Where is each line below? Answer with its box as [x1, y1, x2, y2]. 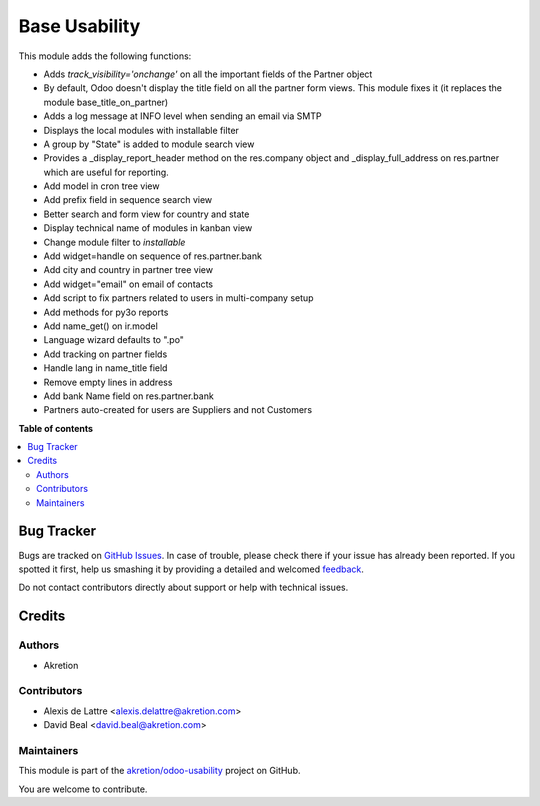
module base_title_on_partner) [43, 96, 169, 108]
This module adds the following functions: [18, 50, 192, 62]
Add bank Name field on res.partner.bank [43, 390, 214, 402]
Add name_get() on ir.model [43, 320, 159, 332]
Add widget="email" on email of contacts [43, 278, 214, 290]
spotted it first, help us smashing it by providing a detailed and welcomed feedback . [18, 563, 365, 575]
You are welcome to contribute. [18, 783, 148, 795]
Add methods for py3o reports [43, 306, 169, 318]
